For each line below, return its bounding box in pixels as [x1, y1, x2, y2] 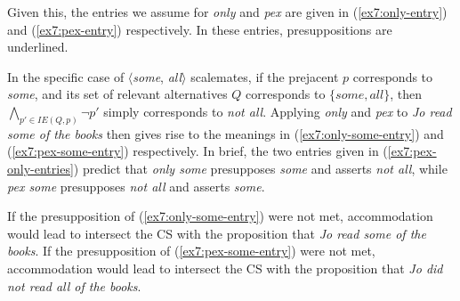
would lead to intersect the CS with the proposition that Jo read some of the [7, 224, 426, 242]
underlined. [7, 37, 69, 56]
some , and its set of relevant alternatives [7, 85, 228, 103]
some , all [133, 67, 182, 85]
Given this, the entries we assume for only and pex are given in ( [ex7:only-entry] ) [7, 3, 448, 20]
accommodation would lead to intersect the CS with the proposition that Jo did [7, 258, 443, 277]
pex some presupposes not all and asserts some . [7, 176, 265, 195]
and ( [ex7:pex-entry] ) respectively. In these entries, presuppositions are [7, 20, 392, 38]
